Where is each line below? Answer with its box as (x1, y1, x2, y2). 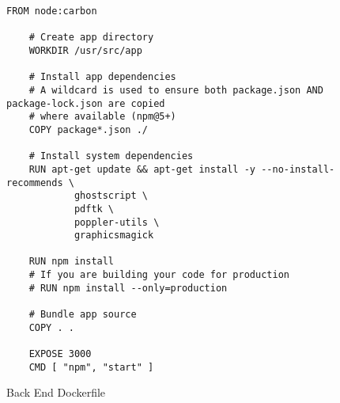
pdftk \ (74, 203, 115, 215)
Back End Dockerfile (6, 384, 106, 401)
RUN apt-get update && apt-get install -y (28, 163, 255, 175)
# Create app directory (28, 32, 154, 44)
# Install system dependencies (28, 150, 194, 162)
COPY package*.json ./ (28, 124, 148, 135)
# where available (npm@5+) (28, 111, 176, 123)
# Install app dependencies (28, 71, 176, 83)
